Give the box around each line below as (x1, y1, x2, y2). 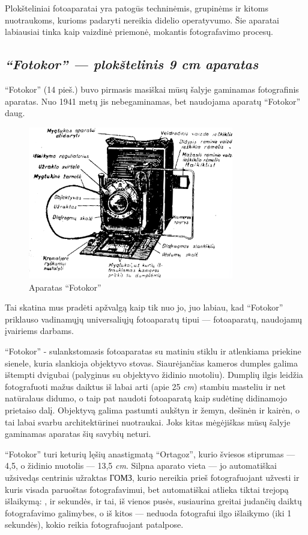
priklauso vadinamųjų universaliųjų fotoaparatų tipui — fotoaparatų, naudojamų (5, 312, 303, 325)
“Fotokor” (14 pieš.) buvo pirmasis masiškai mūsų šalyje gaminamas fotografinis (5, 82, 299, 95)
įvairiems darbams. (5, 324, 74, 337)
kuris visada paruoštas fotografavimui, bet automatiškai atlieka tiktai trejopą (5, 483, 289, 495)
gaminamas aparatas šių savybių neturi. (5, 427, 151, 440)
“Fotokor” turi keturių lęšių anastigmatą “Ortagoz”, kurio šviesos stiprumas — (5, 447, 295, 460)
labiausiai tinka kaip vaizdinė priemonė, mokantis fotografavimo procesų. (5, 25, 273, 38)
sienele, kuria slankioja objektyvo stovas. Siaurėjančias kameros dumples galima (5, 356, 298, 369)
